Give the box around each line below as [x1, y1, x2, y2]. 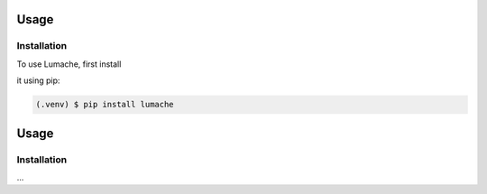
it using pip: [16, 75, 60, 86]
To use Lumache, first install [16, 59, 122, 69]
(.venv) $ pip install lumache [35, 99, 175, 110]
